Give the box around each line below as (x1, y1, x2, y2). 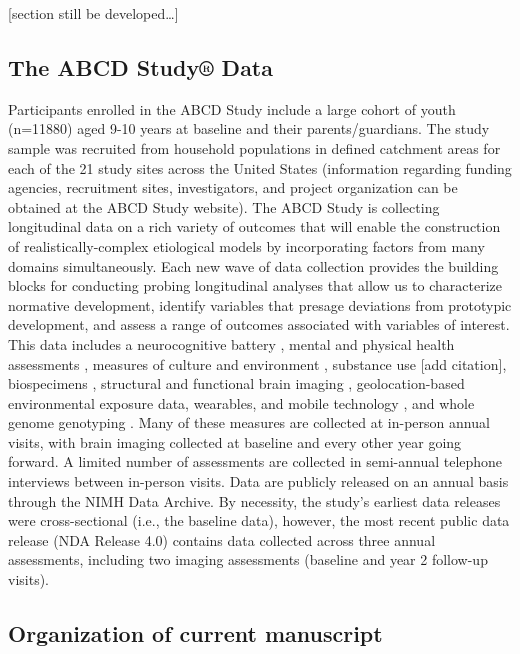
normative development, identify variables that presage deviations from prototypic (8, 294, 512, 315)
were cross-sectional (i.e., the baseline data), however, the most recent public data (8, 510, 510, 531)
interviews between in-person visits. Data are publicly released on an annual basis (8, 471, 509, 492)
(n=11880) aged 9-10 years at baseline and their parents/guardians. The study (8, 118, 490, 139)
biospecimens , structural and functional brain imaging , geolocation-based (8, 373, 465, 394)
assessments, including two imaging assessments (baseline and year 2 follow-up (8, 549, 488, 570)
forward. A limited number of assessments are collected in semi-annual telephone (8, 451, 503, 472)
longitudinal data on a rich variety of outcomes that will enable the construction (8, 216, 501, 237)
